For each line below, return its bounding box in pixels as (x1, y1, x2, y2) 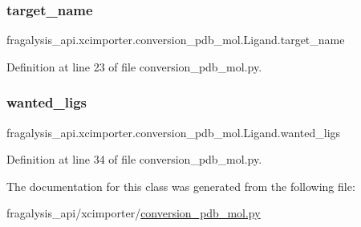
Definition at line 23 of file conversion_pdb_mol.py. (6, 58, 262, 75)
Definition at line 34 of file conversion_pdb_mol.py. (6, 151, 262, 168)
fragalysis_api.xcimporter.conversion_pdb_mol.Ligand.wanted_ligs (6, 124, 341, 140)
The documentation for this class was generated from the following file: (6, 177, 355, 194)
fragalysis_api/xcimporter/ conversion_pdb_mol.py (6, 205, 261, 221)
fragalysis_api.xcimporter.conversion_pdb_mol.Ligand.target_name (6, 31, 345, 48)
